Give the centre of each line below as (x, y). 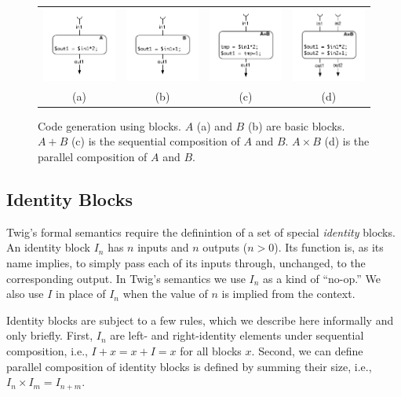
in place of (81, 294)
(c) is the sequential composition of (155, 141)
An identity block (48, 247)
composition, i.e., (47, 350)
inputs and (163, 247)
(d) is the (347, 141)
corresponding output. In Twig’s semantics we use (126, 278)
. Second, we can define (307, 350)
